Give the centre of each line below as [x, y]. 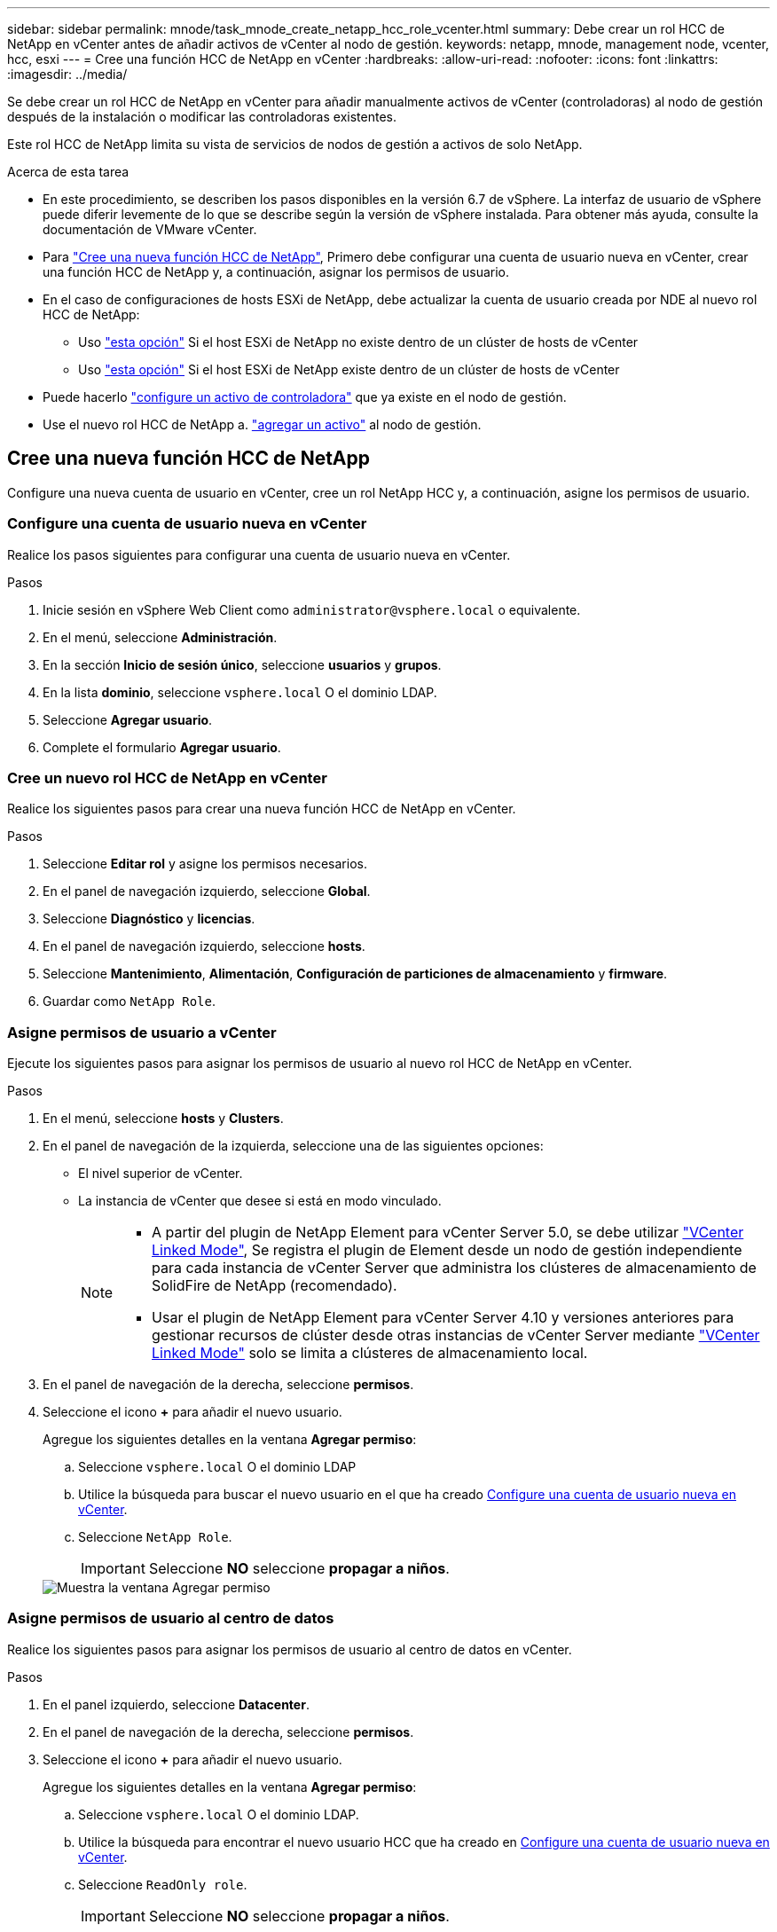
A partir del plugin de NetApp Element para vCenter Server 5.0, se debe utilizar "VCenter [448, 1233]
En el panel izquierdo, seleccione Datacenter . [176, 1704]
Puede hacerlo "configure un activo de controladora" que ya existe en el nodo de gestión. [305, 397]
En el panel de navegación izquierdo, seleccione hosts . [204, 946]
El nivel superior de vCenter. [161, 1174]
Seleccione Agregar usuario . [128, 719]
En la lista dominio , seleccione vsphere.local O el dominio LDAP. [240, 692]
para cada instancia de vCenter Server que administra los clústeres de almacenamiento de [454, 1268]
